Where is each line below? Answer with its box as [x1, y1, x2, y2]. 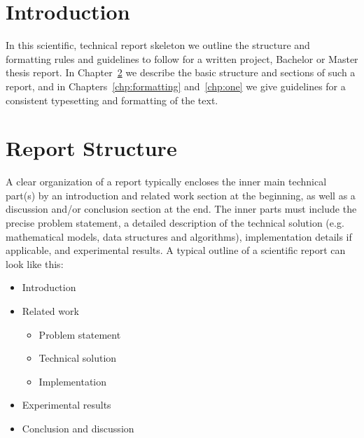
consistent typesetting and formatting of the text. [6, 92, 218, 107]
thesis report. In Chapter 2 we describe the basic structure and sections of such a [6, 65, 356, 80]
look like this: [6, 256, 64, 271]
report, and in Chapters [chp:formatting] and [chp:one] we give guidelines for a [6, 78, 346, 93]
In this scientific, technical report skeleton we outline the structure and [6, 38, 310, 52]
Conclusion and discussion [22, 421, 134, 435]
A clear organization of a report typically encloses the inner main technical [6, 174, 327, 189]
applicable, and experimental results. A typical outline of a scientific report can [6, 243, 346, 257]
